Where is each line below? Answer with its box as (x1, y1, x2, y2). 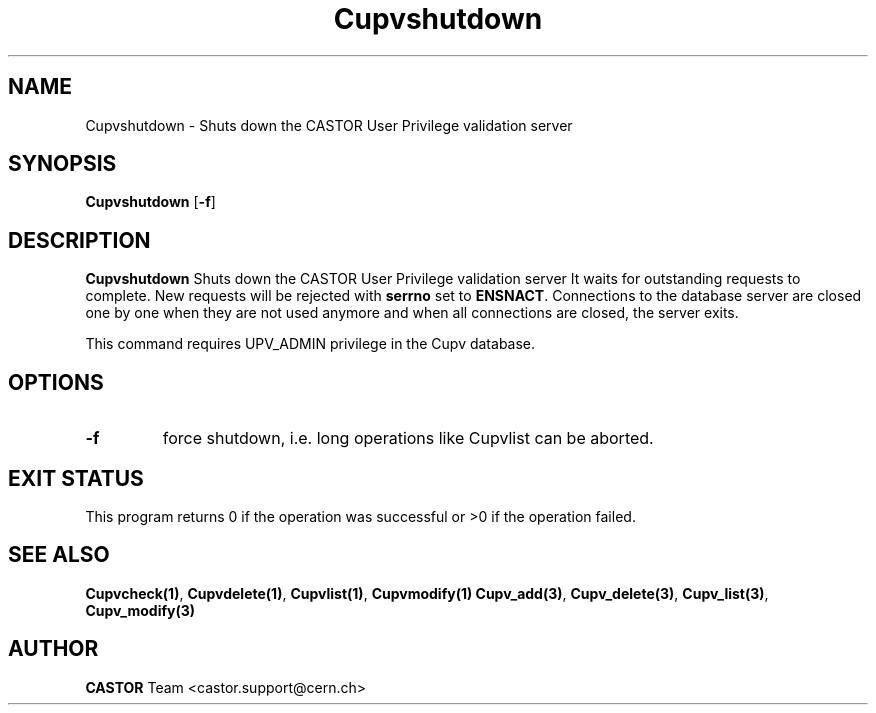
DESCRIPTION (8, 227, 151, 253)
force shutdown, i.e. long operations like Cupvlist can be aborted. (162, 428, 654, 449)
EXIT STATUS (8, 465, 144, 491)
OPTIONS (8, 369, 104, 395)
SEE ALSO (8, 542, 110, 568)
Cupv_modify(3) (85, 601, 196, 619)
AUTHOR (8, 636, 99, 662)
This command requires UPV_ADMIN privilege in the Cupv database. (85, 335, 536, 353)
